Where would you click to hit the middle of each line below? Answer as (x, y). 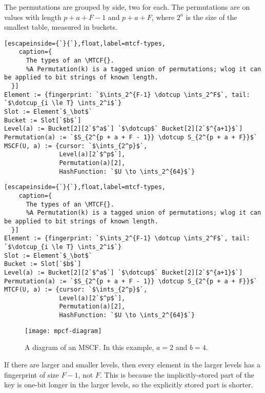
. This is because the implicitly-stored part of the (177, 374)
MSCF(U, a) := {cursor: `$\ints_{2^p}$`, (76, 146)
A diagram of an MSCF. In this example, (89, 347)
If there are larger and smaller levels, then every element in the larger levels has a (132, 365)
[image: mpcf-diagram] (63, 331)
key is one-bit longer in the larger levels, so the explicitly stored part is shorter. (129, 385)
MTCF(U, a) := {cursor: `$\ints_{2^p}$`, (76, 290)
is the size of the (211, 17)
